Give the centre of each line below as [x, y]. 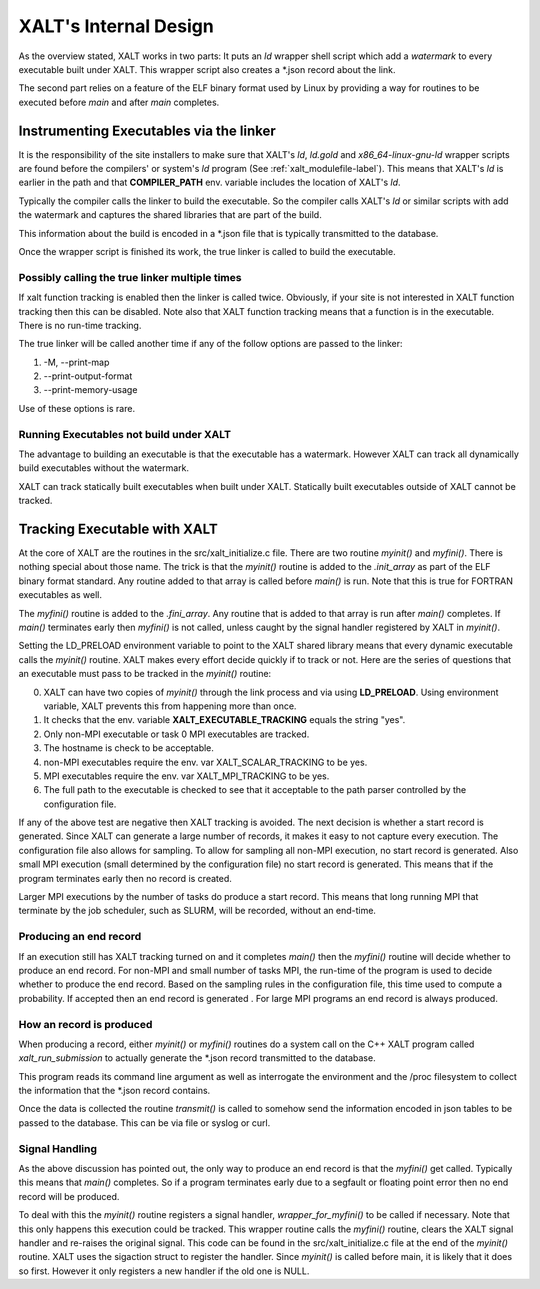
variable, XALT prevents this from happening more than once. [170, 706]
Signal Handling [58, 1148]
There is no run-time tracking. [80, 325]
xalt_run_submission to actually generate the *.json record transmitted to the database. [197, 1058]
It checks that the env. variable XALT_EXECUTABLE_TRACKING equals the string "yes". [224, 720]
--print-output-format [88, 376]
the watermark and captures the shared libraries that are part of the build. [170, 215]
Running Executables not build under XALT [125, 434]
